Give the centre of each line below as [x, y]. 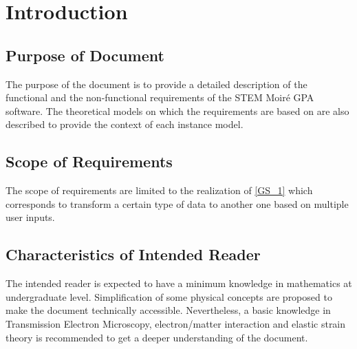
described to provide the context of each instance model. [125, 124]
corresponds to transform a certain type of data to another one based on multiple [177, 203]
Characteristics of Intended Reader [133, 254]
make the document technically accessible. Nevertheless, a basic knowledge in [168, 310]
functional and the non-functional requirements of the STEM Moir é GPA [160, 97]
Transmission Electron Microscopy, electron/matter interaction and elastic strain [176, 323]
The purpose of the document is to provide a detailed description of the [156, 84]
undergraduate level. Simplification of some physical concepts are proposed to [169, 296]
